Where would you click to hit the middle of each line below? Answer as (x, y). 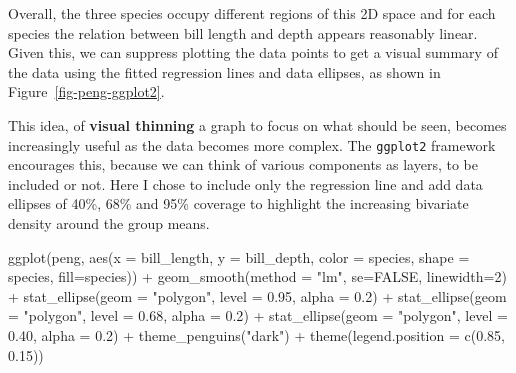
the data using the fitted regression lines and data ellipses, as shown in (224, 71)
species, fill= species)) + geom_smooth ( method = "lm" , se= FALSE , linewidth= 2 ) (257, 276)
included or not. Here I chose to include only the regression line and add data (245, 183)
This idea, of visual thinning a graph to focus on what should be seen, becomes (257, 124)
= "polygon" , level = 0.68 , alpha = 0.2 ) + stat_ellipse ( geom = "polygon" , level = (258, 315)
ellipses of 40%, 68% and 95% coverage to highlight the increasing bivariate (238, 203)
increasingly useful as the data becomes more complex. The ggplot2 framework (252, 144)
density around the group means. (109, 223)
